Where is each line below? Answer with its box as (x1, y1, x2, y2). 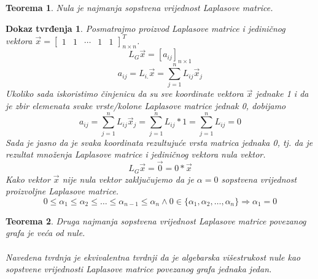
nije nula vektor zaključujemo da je (62, 172, 194, 185)
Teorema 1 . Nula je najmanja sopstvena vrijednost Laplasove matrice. (6, 1, 273, 13)
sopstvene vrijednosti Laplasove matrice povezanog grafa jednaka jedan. (6, 262, 272, 275)
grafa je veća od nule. (6, 226, 85, 239)
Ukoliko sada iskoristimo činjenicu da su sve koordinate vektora (6, 87, 244, 100)
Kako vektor (6, 172, 50, 185)
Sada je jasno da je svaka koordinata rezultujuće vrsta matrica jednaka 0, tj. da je (6, 136, 313, 148)
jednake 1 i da (255, 87, 309, 100)
